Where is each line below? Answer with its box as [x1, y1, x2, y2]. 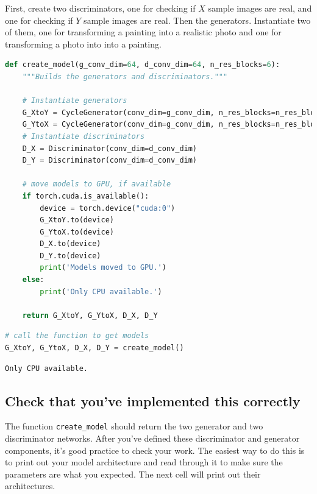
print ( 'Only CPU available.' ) [40, 287, 162, 296]
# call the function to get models [5, 331, 149, 341]
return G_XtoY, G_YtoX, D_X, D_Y [22, 311, 158, 320]
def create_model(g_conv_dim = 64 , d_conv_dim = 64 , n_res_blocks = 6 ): [5, 60, 280, 69]
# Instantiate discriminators [22, 132, 145, 141]
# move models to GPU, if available [22, 180, 171, 189]
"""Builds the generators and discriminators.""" [22, 72, 228, 81]
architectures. [5, 479, 55, 492]
